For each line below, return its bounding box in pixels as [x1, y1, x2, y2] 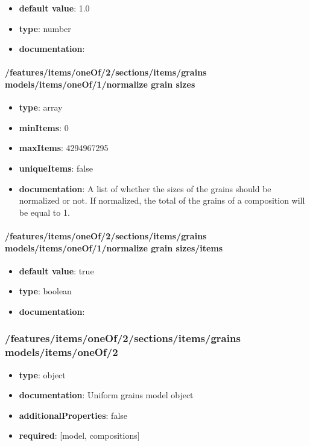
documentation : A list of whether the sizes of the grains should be [19, 182, 271, 195]
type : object [19, 368, 66, 381]
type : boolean [19, 285, 72, 297]
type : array [19, 101, 63, 114]
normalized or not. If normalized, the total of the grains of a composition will [19, 194, 305, 207]
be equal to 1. [19, 205, 70, 218]
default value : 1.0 [19, 2, 90, 14]
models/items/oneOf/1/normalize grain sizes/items [5, 241, 223, 254]
